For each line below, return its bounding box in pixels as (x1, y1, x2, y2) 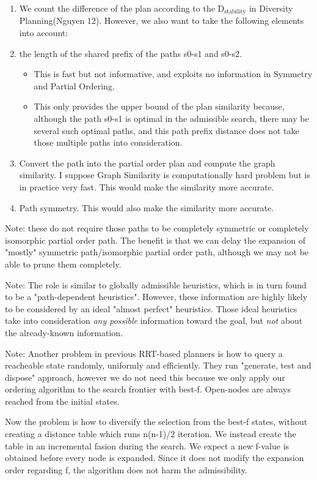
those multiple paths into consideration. (34, 136, 183, 149)
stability (224, 9, 246, 15)
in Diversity (249, 2, 293, 14)
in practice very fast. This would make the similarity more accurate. (19, 180, 274, 193)
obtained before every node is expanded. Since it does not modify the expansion (5, 451, 304, 464)
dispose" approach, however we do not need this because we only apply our (5, 370, 285, 383)
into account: (19, 26, 68, 39)
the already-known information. (5, 326, 123, 339)
